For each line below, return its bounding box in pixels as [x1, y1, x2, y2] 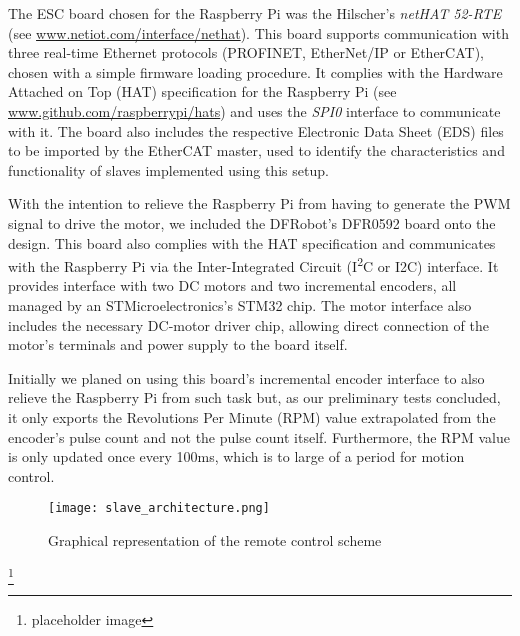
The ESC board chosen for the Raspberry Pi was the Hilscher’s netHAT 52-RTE [8, 3, 502, 23]
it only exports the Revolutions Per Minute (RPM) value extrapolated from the [8, 406, 496, 427]
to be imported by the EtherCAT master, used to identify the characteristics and [8, 140, 505, 161]
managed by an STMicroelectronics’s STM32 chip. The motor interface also [8, 294, 472, 315]
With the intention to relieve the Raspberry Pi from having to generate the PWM [8, 193, 511, 214]
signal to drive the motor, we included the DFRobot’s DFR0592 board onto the [8, 212, 496, 233]
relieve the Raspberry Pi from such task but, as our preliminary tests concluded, [8, 387, 501, 408]
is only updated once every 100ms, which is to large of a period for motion [8, 446, 465, 467]
